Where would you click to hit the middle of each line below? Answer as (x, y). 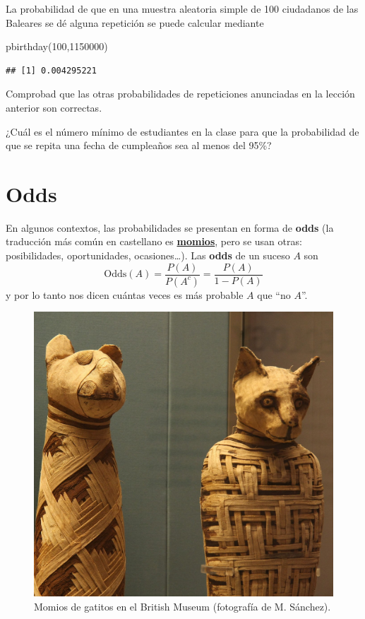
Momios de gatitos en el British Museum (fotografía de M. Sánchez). (182, 607)
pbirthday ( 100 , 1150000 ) (57, 46)
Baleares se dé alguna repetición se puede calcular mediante (135, 22)
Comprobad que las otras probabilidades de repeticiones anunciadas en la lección (180, 94)
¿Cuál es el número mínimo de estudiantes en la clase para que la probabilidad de (182, 131)
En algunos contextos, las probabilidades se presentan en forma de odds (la (170, 227)
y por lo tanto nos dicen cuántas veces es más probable (125, 294)
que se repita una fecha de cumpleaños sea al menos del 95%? (139, 145)
